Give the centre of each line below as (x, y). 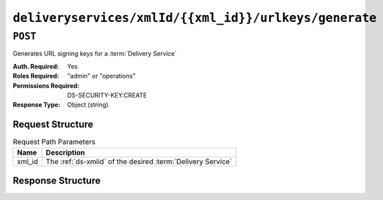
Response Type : (37, 105)
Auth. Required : (36, 66)
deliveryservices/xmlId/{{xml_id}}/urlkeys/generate (195, 18)
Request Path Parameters (54, 142)
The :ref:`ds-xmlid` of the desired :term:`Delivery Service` (139, 162)
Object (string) (88, 105)
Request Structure (53, 125)
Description (66, 153)
